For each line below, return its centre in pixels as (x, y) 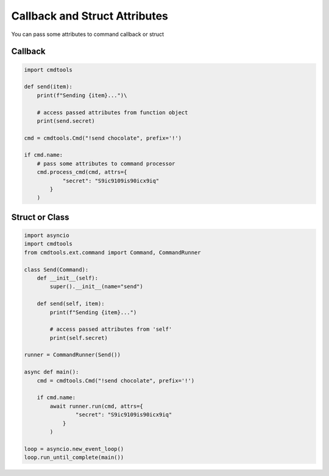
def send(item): (48, 87)
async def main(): (51, 372)
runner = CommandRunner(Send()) (73, 355)
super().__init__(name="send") (96, 287)
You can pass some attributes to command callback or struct (88, 34)
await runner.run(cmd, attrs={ (96, 406)
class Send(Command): (56, 269)
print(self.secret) (79, 338)
